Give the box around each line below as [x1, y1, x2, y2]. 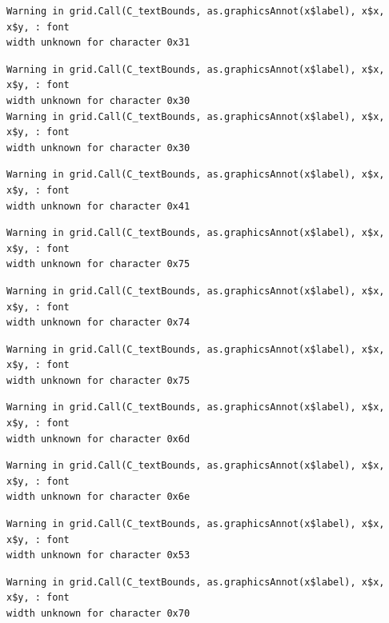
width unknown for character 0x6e [6, 491, 190, 503]
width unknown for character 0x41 [6, 200, 190, 212]
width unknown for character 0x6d [6, 433, 190, 445]
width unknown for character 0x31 [6, 37, 190, 49]
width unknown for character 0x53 [6, 549, 190, 561]
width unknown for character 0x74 [6, 317, 190, 329]
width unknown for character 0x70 [6, 608, 190, 619]
